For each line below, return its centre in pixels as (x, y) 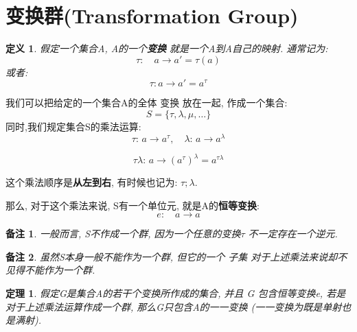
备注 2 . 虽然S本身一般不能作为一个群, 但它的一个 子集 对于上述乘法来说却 (172, 256)
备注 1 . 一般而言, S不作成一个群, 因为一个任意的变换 (123, 234)
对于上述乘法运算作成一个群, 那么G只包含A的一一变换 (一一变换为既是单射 (174, 306)
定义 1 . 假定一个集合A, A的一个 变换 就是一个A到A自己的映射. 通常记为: (167, 48)
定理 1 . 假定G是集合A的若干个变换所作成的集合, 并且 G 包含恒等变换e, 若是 (176, 293)
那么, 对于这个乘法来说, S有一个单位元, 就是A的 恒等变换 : (133, 205)
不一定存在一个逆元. (293, 234)
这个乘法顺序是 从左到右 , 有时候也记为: (92, 182)
